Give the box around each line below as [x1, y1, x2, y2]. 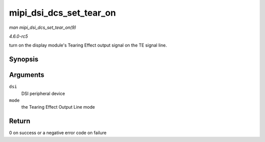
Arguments [9, 71, 45, 79]
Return [9, 117, 30, 125]
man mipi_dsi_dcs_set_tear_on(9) [9, 24, 76, 30]
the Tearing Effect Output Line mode [21, 104, 95, 110]
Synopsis [9, 55, 39, 64]
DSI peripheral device [21, 91, 65, 96]
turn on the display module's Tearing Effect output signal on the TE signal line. [9, 42, 167, 48]
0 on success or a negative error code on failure [9, 130, 106, 136]
